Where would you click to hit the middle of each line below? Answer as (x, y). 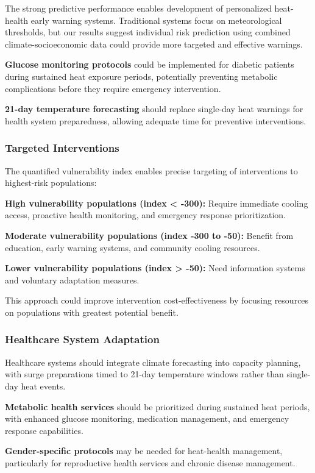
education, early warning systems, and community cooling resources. (133, 247)
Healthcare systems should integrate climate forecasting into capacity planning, (153, 362)
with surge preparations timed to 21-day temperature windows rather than (144, 374)
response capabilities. (44, 430)
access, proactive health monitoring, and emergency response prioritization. (145, 215)
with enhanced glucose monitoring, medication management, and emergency (147, 418)
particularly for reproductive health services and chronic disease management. (150, 462)
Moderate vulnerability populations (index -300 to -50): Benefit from (149, 235)
